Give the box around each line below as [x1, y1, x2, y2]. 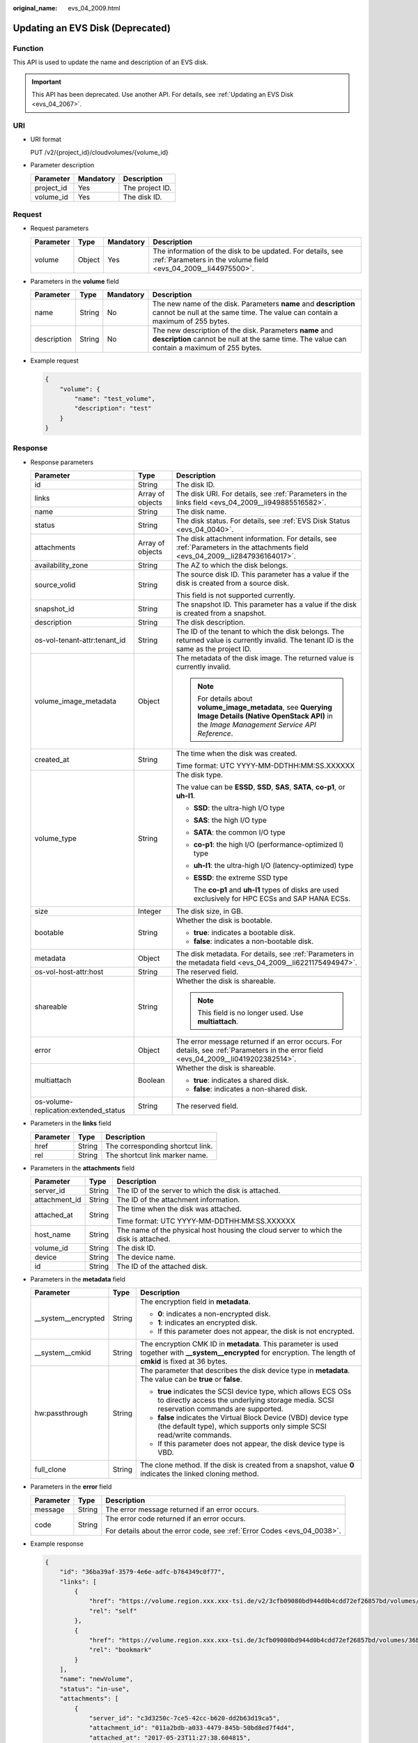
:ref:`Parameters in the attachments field [176, 542, 309, 552]
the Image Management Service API [197, 720, 316, 730]
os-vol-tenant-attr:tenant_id [34, 635, 126, 645]
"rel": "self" [88, 1607, 137, 1615]
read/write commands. [157, 1430, 233, 1440]
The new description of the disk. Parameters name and [152, 326, 334, 335]
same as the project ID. [176, 644, 252, 654]
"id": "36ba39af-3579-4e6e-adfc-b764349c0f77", [59, 1568, 226, 1576]
